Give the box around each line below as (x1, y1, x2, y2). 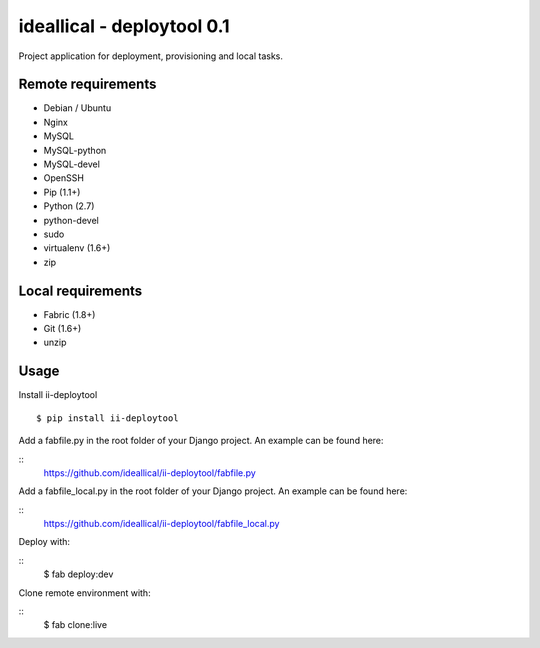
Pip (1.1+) (43, 186, 81, 198)
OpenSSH (43, 172, 85, 184)
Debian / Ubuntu (43, 102, 112, 114)
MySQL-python (43, 144, 107, 156)
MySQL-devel (43, 158, 100, 170)
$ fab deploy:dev (43, 568, 114, 580)
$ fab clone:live (43, 619, 108, 631)
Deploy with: (18, 536, 70, 548)
